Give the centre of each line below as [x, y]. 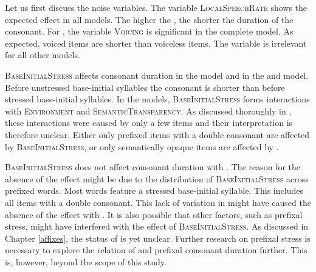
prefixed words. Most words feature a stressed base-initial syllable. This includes [154, 191]
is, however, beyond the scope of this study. [86, 261]
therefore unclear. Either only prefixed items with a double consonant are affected [157, 134]
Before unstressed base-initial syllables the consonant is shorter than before [145, 87]
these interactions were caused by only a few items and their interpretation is [149, 123]
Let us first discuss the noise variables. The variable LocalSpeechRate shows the [156, 7]
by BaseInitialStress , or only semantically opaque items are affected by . [142, 146]
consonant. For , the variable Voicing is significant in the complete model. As [149, 31]
